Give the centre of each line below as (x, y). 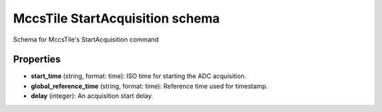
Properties (37, 60)
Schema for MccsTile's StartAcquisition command (86, 39)
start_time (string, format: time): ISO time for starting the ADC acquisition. (139, 76)
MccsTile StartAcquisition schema (116, 18)
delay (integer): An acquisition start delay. (92, 96)
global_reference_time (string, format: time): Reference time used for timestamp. (149, 86)
